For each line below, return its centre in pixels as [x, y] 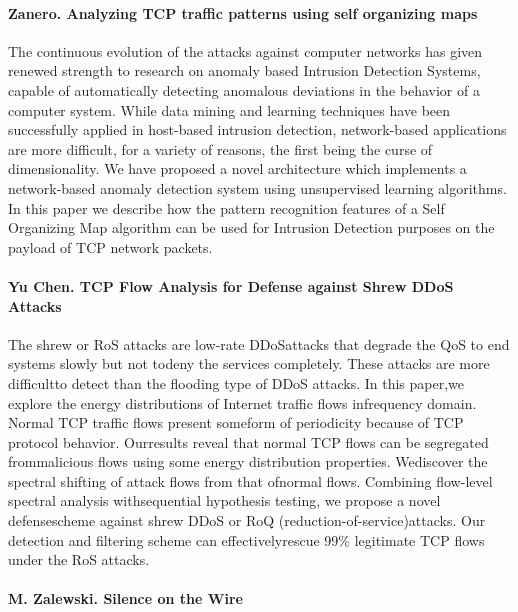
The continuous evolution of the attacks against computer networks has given [245, 50]
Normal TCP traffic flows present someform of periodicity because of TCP [236, 422]
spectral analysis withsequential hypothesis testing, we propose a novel [224, 500]
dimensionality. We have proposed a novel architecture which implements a [237, 168]
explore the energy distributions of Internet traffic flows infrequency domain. [242, 402]
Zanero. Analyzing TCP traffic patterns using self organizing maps [243, 12]
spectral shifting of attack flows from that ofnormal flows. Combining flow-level [250, 480]
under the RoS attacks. [79, 559]
